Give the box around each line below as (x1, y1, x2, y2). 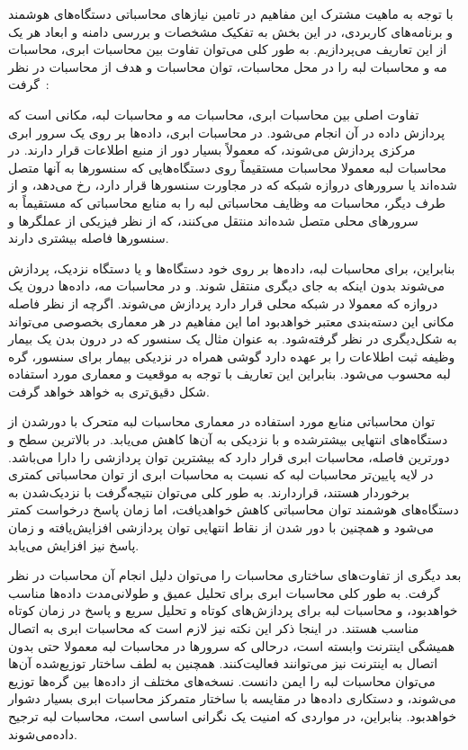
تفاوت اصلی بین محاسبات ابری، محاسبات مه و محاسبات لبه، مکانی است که (8, 104, 419, 123)
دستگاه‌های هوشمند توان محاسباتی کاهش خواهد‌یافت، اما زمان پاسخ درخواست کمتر (8, 500, 459, 519)
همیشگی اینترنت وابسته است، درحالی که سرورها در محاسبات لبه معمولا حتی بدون (8, 636, 455, 655)
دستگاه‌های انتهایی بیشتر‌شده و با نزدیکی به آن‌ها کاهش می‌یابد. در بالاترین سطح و (8, 430, 448, 449)
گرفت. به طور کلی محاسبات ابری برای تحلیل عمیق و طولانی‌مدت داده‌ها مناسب (8, 583, 440, 602)
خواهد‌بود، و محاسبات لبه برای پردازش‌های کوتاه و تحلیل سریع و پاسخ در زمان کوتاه (8, 601, 458, 620)
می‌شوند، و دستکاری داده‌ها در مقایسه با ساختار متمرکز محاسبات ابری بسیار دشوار (8, 689, 456, 708)
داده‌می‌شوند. (8, 724, 77, 743)
